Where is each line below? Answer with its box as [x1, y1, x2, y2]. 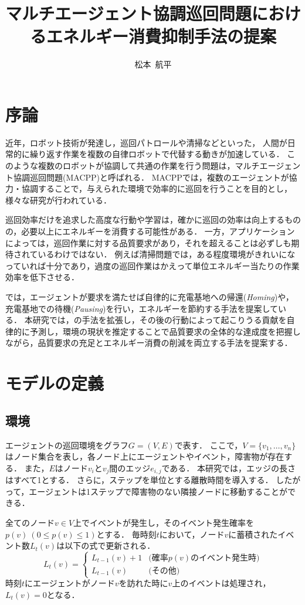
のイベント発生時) [191, 553, 260, 562]
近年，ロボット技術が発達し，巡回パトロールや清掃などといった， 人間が [5, 136, 287, 148]
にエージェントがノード [25, 577, 115, 589]
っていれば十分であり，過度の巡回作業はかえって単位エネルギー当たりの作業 [5, 259, 300, 271]
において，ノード [159, 528, 225, 540]
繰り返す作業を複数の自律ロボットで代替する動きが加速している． [29, 148, 284, 160]
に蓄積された [228, 528, 278, 540]
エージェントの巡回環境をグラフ [5, 439, 128, 451]
